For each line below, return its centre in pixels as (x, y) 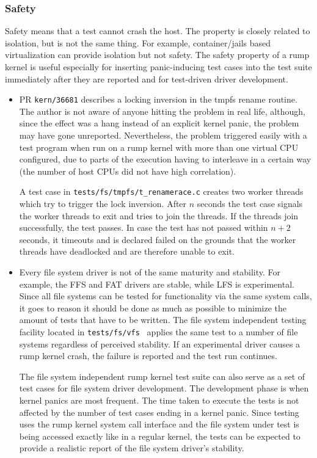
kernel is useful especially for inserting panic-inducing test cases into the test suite (158, 67)
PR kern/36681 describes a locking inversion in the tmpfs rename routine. (158, 99)
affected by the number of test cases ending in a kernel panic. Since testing (159, 412)
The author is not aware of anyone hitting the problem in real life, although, (162, 111)
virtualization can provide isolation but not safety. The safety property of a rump (157, 55)
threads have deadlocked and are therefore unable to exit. (127, 251)
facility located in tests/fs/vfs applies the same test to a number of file (158, 332)
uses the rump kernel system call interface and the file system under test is (159, 424)
